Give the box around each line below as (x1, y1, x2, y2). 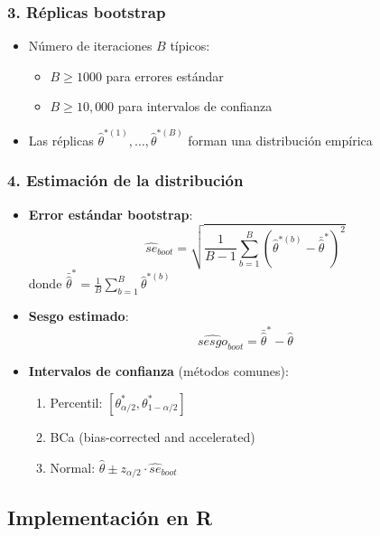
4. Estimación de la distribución (7, 169, 244, 192)
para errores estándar (106, 66, 224, 85)
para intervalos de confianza (117, 97, 273, 116)
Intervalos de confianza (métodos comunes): (28, 362, 289, 381)
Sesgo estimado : (28, 306, 129, 325)
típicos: (170, 36, 210, 55)
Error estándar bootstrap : (28, 204, 193, 223)
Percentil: (50, 392, 103, 411)
